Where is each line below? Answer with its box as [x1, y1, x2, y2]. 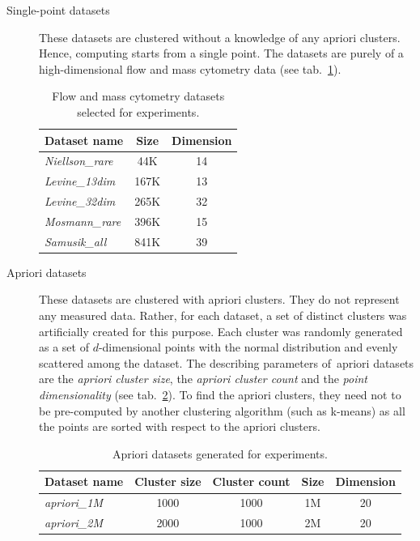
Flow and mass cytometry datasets [52, 87, 225, 104]
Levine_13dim [45, 173, 116, 190]
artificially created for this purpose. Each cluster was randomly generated [39, 322, 403, 339]
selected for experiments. [77, 103, 200, 120]
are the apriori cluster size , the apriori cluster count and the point [39, 370, 368, 387]
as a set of [39, 339, 89, 356]
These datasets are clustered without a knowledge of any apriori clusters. [39, 28, 401, 45]
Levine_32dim [45, 193, 116, 210]
